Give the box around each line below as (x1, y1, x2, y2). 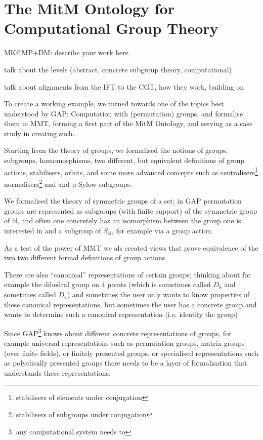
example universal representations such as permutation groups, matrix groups (4, 337, 245, 348)
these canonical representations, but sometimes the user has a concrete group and (4, 299, 257, 309)
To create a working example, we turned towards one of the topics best (4, 98, 224, 109)
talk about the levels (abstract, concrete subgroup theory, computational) (4, 64, 232, 74)
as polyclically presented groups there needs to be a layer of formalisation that (4, 357, 247, 368)
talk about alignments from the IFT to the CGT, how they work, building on (4, 81, 244, 92)
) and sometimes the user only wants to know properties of (67, 289, 249, 299)
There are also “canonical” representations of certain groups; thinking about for (4, 269, 251, 279)
